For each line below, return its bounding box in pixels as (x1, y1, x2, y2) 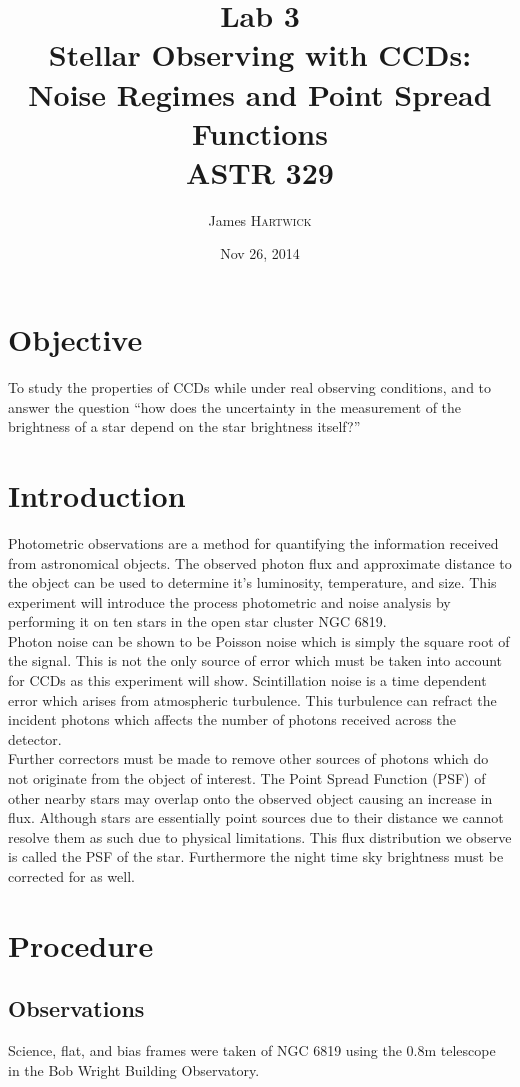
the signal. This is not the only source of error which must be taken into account (8, 650, 503, 671)
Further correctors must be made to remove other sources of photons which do (8, 748, 489, 769)
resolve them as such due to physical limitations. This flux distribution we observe (8, 826, 512, 847)
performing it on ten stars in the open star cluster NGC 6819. (8, 611, 387, 632)
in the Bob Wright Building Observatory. (8, 1059, 260, 1080)
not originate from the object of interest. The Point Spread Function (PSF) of (8, 768, 486, 789)
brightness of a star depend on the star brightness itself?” (8, 416, 361, 437)
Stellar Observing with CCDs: (48, 34, 472, 75)
